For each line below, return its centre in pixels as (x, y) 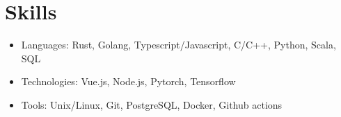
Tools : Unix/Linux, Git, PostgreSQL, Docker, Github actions (152, 104)
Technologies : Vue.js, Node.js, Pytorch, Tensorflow (128, 81)
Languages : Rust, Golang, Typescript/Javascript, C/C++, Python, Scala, (179, 45)
